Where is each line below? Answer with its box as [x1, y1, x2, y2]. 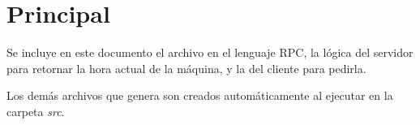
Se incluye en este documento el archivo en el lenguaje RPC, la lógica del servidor [6, 44, 414, 61]
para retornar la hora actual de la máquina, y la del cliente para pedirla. [6, 59, 366, 76]
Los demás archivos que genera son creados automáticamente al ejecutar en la [6, 87, 393, 104]
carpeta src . [6, 102, 65, 119]
